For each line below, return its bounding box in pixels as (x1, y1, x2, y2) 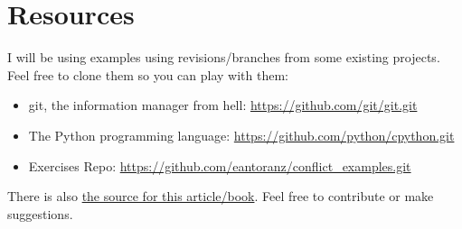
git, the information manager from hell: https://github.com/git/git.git (28, 96, 418, 114)
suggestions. (7, 204, 73, 223)
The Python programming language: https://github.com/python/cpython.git (28, 125, 455, 144)
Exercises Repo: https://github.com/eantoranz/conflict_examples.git (28, 156, 411, 175)
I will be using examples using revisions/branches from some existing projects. (7, 48, 440, 67)
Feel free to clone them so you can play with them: (7, 65, 288, 84)
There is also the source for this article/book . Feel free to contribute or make (7, 187, 434, 206)
